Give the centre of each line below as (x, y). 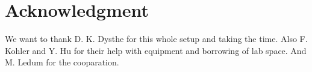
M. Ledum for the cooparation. (62, 62)
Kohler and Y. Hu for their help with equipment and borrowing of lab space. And (156, 50)
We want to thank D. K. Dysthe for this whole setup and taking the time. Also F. (156, 39)
